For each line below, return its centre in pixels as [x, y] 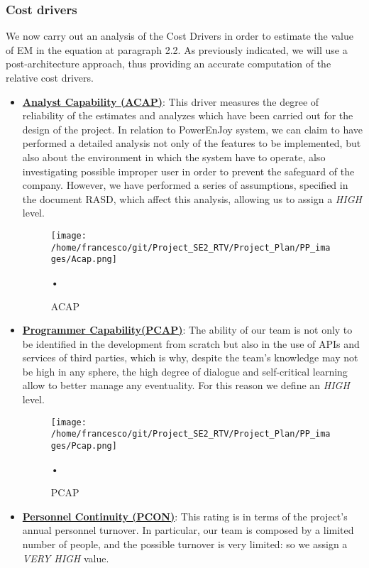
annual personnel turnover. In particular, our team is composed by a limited [188, 530]
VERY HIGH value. [66, 558]
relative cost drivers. [50, 77]
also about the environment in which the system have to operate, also [174, 157]
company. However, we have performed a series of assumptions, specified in [185, 185]
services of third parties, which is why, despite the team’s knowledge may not [190, 357]
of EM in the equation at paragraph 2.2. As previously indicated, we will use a [177, 49]
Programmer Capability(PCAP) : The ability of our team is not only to [187, 330]
